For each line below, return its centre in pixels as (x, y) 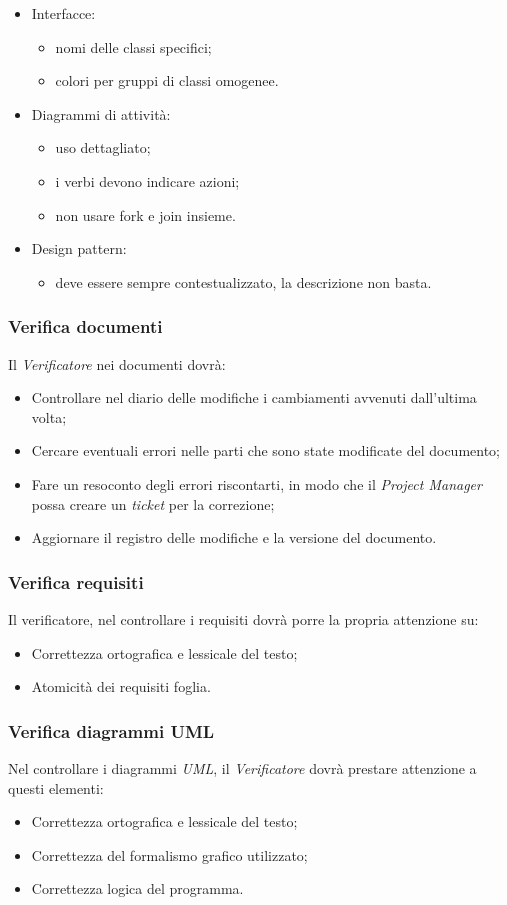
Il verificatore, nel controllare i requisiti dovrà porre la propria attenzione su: (243, 618)
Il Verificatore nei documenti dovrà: (117, 363)
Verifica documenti (85, 326)
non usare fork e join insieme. (145, 214)
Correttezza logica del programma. (137, 888)
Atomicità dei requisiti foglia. (121, 686)
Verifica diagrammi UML (111, 730)
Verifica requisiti (76, 581)
